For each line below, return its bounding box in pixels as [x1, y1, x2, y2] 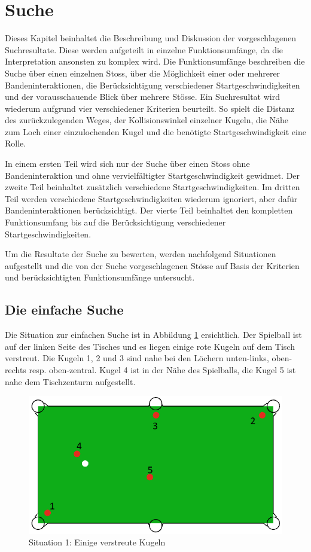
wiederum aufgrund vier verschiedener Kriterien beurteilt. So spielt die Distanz [5, 102, 295, 114]
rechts [5, 363, 26, 376]
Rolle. [5, 137, 26, 150]
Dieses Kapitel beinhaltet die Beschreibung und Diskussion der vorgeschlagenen [5, 32, 296, 44]
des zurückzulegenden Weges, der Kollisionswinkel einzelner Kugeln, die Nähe [5, 114, 289, 126]
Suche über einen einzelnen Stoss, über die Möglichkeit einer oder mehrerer [5, 66, 280, 79]
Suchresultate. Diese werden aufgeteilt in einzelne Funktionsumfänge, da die [5, 43, 283, 56]
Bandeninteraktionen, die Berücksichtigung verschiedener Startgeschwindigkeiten [5, 78, 300, 91]
